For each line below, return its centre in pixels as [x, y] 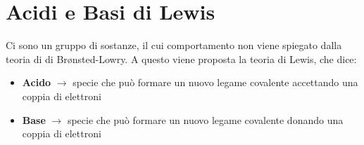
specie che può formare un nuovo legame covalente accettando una [215, 82]
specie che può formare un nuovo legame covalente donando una [205, 119]
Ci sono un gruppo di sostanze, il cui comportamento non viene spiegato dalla [174, 45]
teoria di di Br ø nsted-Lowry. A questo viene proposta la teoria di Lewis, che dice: [181, 58]
